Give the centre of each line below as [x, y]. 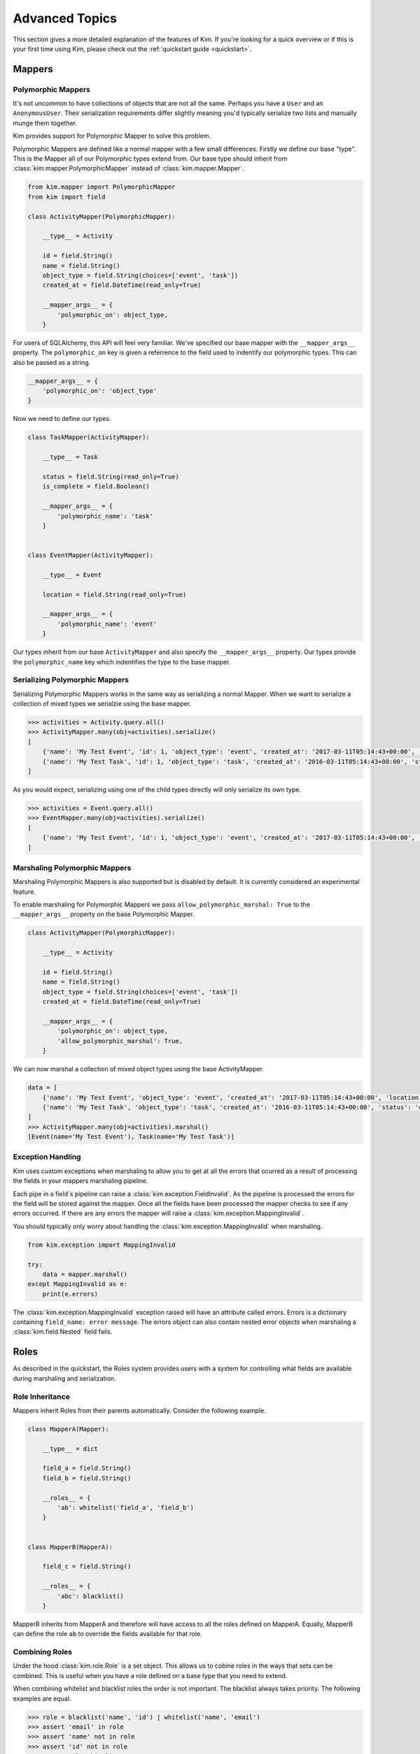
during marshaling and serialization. [64, 1378]
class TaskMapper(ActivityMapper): [89, 437]
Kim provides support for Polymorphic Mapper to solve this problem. [112, 136]
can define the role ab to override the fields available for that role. [107, 1634]
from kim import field [66, 197]
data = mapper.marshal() [85, 1274]
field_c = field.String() [87, 1567]
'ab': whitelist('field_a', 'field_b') [125, 1508]
